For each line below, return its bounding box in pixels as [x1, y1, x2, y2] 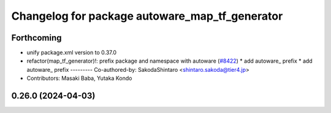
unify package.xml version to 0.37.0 [26, 49, 116, 56]
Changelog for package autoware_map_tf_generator [11, 9, 283, 23]
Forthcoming [11, 33, 62, 43]
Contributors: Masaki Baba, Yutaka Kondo [26, 74, 132, 82]
